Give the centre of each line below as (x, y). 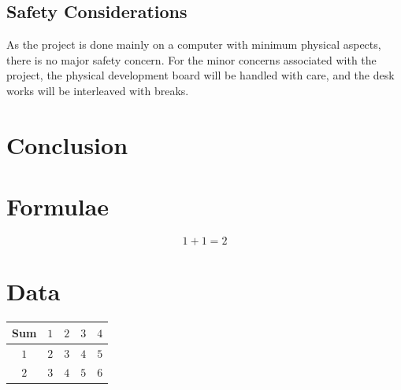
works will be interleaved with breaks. (98, 90)
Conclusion (67, 144)
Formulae (58, 206)
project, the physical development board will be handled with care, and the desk (200, 75)
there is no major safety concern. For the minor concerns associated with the (191, 59)
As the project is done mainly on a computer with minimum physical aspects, (194, 44)
